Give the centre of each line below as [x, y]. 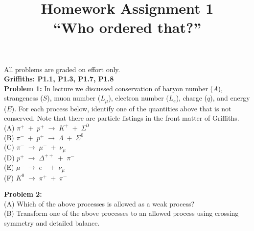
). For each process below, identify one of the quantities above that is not [121, 108]
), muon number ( [74, 98]
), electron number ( [139, 98]
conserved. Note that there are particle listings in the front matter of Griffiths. [122, 118]
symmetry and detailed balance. [52, 223]
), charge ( [192, 98]
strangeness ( [23, 98]
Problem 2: [23, 194]
